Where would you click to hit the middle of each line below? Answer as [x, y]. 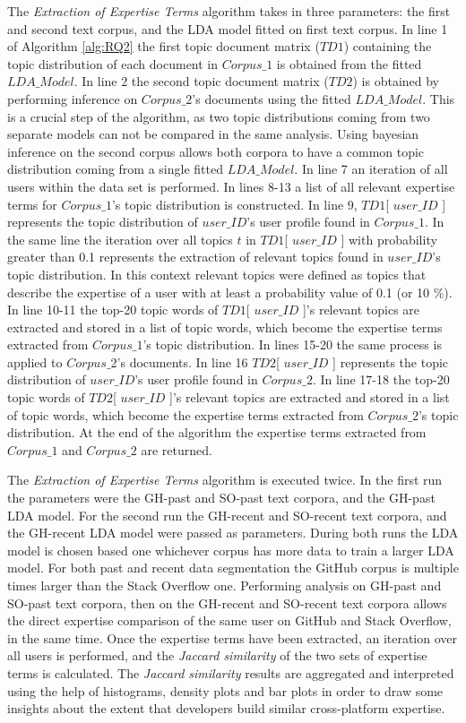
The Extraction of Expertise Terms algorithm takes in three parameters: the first [229, 11]
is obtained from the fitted [349, 63]
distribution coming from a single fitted [115, 169]
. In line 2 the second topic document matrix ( [201, 81]
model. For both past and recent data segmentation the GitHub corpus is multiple [233, 568]
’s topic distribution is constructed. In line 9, [234, 204]
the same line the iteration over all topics [120, 239]
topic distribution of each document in [113, 63]
